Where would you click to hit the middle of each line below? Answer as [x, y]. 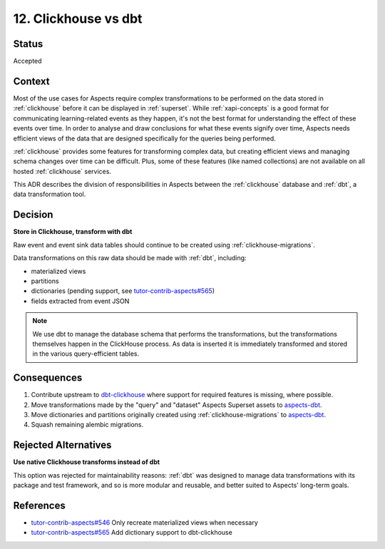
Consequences [48, 378]
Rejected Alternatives [62, 445]
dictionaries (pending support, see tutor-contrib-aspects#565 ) [123, 291]
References [39, 505]
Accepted [27, 61]
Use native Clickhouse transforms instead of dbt [87, 462]
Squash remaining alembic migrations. [87, 425]
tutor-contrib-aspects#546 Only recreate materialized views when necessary [144, 522]
